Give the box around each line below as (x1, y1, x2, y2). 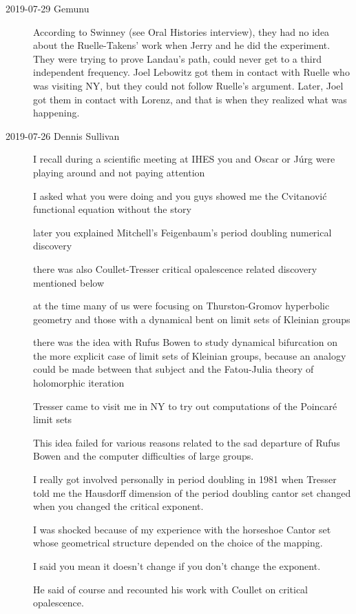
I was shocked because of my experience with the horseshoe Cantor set (33, 522, 331, 536)
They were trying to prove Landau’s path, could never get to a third (33, 51, 322, 65)
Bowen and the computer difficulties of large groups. (33, 449, 254, 463)
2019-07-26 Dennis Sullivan (6, 128, 120, 143)
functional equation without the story (33, 202, 191, 216)
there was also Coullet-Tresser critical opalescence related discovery (33, 261, 317, 276)
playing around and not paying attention (33, 165, 205, 179)
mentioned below (33, 275, 105, 289)
